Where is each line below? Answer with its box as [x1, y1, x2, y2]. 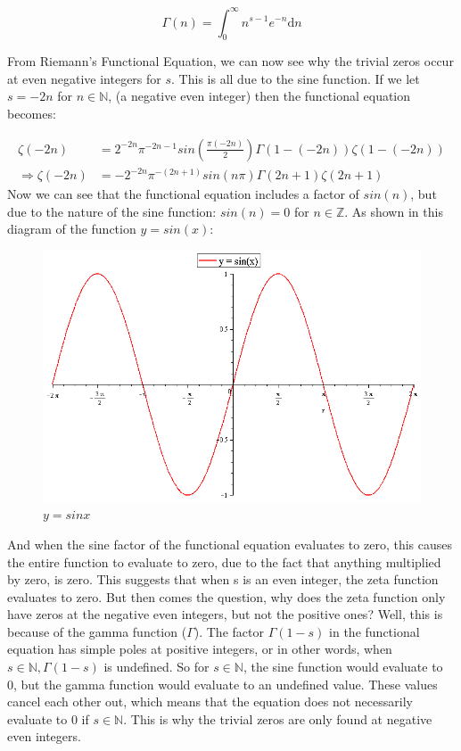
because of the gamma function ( [7, 622, 187, 640]
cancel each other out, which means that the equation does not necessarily [7, 692, 413, 711]
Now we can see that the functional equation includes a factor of [7, 185, 359, 203]
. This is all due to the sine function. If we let [171, 69, 420, 87]
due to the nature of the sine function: [7, 202, 217, 220]
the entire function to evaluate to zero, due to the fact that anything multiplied [7, 552, 441, 571]
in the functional [329, 622, 420, 640]
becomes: [7, 104, 56, 123]
